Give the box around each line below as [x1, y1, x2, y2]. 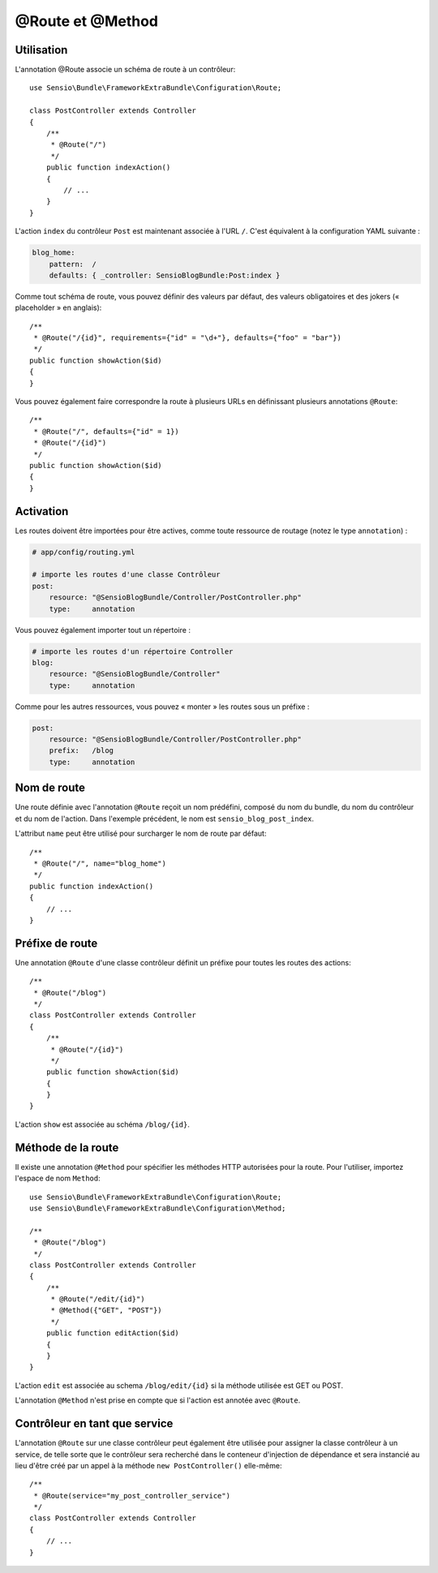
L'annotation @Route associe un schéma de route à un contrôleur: [15, 65, 236, 75]
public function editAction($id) [45, 1329, 180, 1338]
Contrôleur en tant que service [15, 1416, 174, 1431]
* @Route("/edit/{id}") [50, 1295, 145, 1304]
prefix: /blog [49, 746, 114, 755]
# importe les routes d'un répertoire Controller [32, 647, 234, 656]
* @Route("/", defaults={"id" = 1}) [33, 427, 180, 436]
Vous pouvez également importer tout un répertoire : [15, 625, 191, 634]
